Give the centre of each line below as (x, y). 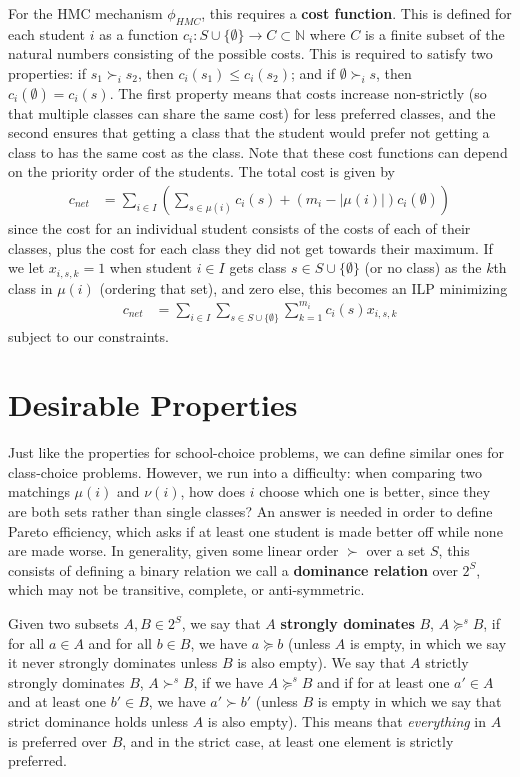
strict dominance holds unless (98, 720)
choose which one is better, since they (375, 491)
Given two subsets (63, 623)
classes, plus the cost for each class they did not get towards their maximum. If (250, 247)
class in (30, 287)
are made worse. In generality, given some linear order (173, 550)
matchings (39, 491)
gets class (258, 267)
